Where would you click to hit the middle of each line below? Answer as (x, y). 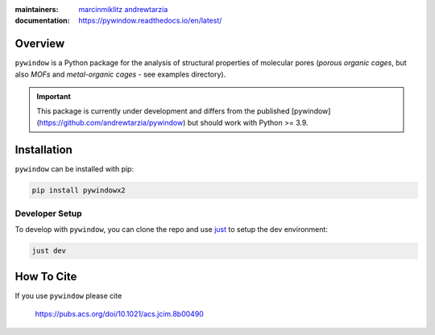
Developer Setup (48, 213)
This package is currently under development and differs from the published (163, 111)
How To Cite (46, 277)
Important (54, 97)
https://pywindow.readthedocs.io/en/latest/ (150, 21)
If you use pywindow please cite (68, 296)
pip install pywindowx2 (79, 190)
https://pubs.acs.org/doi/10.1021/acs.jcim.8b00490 (120, 314)
